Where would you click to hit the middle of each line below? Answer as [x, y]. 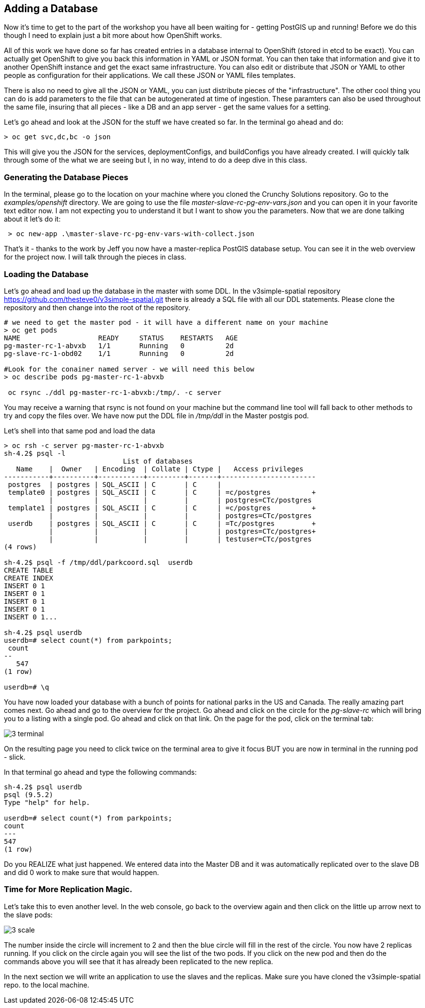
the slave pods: [28, 915]
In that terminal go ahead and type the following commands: [100, 772]
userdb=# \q [27, 687]
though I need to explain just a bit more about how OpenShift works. [113, 36]
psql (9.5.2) [29, 794]
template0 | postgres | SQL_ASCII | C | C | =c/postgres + [162, 492]
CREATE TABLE [29, 570]
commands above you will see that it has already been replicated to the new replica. [139, 961]
